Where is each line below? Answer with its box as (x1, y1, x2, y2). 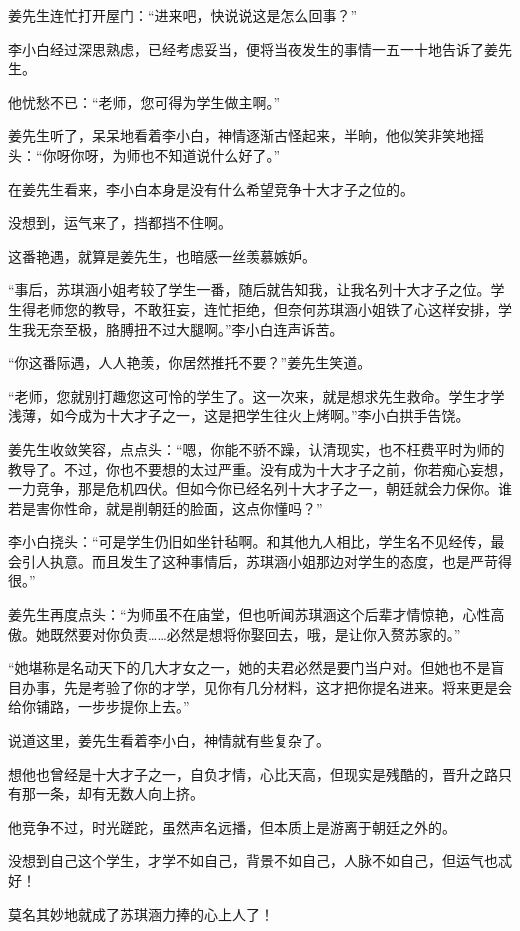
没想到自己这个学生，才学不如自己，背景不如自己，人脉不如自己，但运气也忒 (8, 850, 512, 871)
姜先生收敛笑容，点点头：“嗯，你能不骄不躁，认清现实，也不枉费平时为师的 (8, 438, 505, 459)
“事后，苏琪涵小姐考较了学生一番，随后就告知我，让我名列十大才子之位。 (8, 279, 491, 300)
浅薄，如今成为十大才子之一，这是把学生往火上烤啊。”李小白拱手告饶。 (8, 405, 470, 426)
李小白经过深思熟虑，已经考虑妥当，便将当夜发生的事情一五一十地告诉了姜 (8, 38, 498, 59)
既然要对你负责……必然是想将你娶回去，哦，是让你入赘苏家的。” (49, 623, 461, 644)
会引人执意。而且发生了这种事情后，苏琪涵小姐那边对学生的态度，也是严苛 (8, 550, 498, 571)
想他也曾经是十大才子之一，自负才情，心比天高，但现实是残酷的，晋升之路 (8, 763, 498, 784)
